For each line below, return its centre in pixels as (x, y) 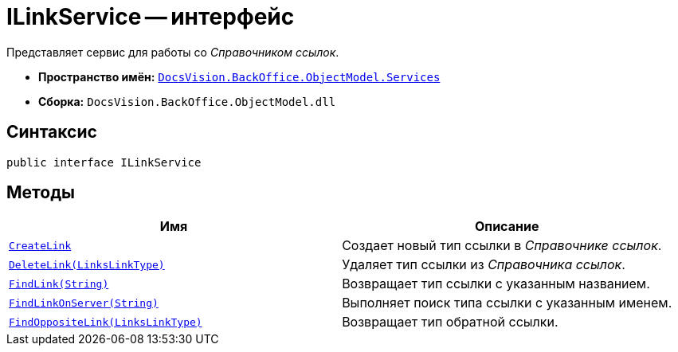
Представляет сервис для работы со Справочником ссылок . (173, 52)
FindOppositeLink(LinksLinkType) (106, 322)
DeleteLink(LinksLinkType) (87, 264)
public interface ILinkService (104, 162)
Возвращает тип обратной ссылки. (450, 322)
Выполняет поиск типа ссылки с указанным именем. (507, 303)
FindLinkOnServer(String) (84, 303)
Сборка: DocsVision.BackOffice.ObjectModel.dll (187, 101)
